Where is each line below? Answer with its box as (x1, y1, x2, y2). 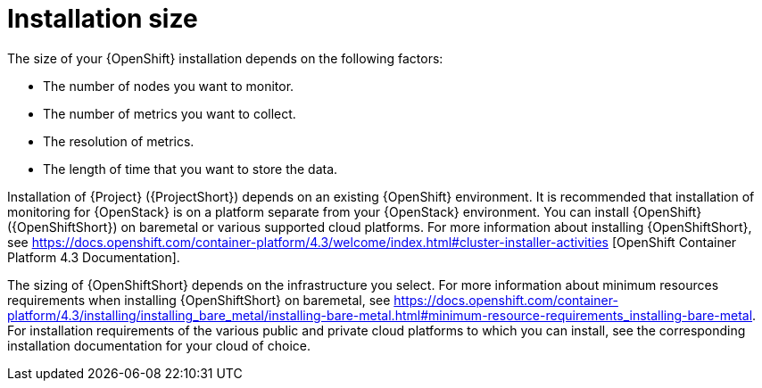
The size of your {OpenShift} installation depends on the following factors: (7, 50, 443, 66)
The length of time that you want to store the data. (43, 161, 338, 177)
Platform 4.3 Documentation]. (7, 249, 180, 265)
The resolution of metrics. (43, 133, 195, 149)
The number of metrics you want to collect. (43, 105, 296, 121)
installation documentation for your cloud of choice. (7, 337, 311, 353)
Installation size (7, 4, 198, 34)
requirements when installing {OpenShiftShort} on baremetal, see (7, 292, 391, 308)
